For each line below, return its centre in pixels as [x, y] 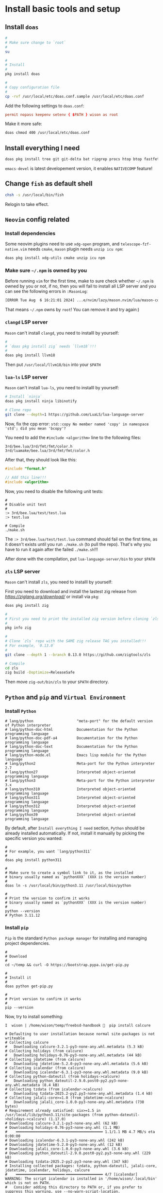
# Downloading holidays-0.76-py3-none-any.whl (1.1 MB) [63, 1128]
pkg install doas [23, 74]
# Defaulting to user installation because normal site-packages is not [80, 1034]
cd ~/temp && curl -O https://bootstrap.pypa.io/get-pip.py [67, 965]
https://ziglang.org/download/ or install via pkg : [52, 596]
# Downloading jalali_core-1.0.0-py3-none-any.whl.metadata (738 [75, 1102]
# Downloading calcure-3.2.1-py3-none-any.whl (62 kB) [62, 1123]
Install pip [17, 927]
